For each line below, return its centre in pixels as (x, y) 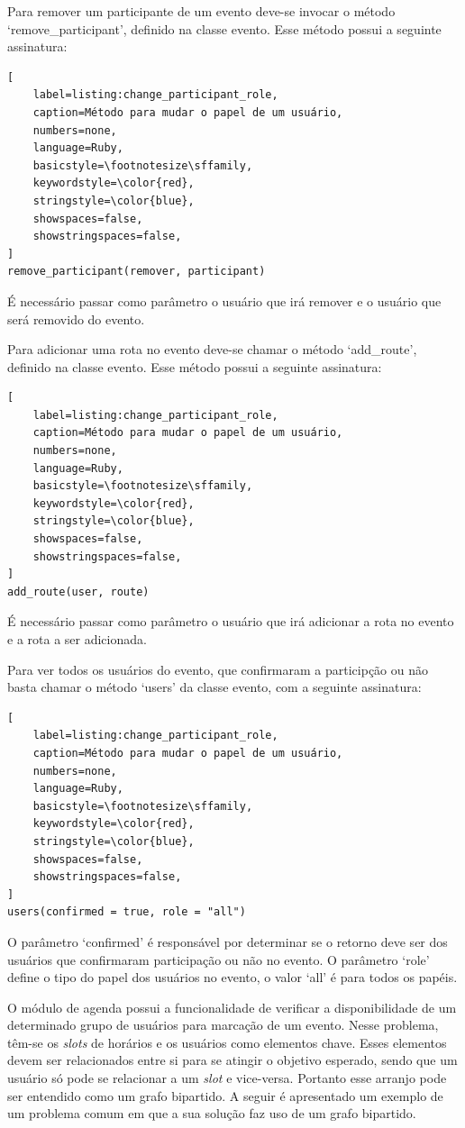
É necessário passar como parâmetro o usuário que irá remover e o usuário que (224, 300)
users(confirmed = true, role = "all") (127, 912)
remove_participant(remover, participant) (137, 272)
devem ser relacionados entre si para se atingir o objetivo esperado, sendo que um (232, 1060)
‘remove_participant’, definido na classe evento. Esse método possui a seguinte (224, 28)
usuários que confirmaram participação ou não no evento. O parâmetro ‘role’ (219, 959)
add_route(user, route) (78, 591)
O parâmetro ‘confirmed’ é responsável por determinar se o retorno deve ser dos (228, 941)
